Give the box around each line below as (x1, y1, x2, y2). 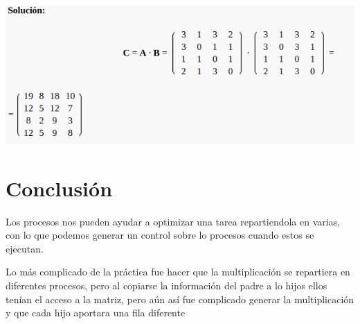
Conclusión (6, 173, 113, 202)
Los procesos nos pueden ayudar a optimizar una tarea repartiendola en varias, (6, 214, 341, 228)
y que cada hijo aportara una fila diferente (6, 305, 186, 320)
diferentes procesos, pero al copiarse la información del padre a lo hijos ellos (6, 278, 327, 293)
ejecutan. (6, 241, 44, 255)
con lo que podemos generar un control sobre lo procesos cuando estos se (6, 228, 314, 242)
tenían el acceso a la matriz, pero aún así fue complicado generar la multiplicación (6, 291, 354, 306)
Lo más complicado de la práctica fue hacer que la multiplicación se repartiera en (6, 264, 350, 279)
